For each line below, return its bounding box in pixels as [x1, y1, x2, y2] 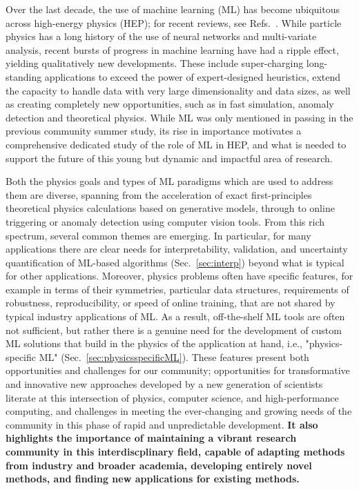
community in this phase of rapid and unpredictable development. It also [6, 417, 318, 431]
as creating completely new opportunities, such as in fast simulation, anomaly [6, 97, 334, 111]
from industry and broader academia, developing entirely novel [6, 458, 312, 472]
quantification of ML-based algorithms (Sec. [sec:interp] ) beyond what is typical [6, 255, 345, 269]
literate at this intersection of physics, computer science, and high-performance [6, 390, 339, 404]
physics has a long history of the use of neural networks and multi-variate [6, 29, 317, 43]
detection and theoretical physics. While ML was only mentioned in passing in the [6, 110, 353, 124]
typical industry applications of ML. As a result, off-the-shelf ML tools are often [6, 309, 345, 324]
